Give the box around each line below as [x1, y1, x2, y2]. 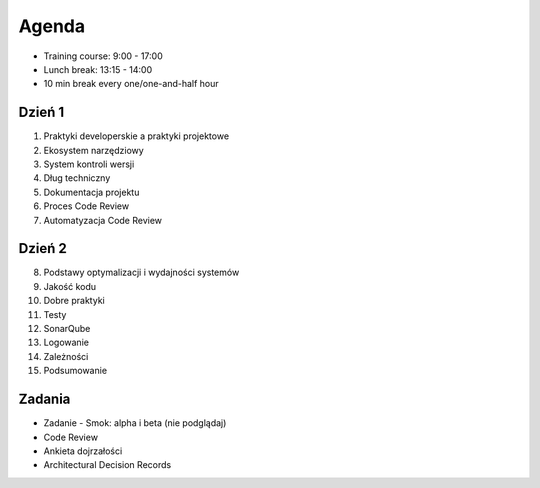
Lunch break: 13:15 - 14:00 [43, 63, 153, 75]
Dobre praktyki [43, 295, 105, 307]
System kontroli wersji [43, 158, 135, 170]
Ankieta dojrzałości [43, 445, 123, 457]
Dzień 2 [18, 240, 67, 257]
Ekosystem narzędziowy [43, 144, 144, 156]
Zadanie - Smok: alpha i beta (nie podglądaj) [43, 417, 227, 429]
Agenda [18, 15, 85, 37]
